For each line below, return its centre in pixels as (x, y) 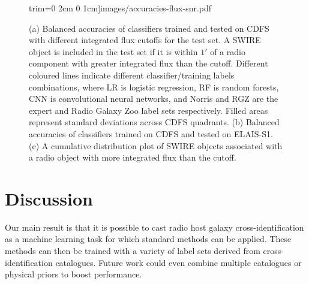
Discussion (49, 198)
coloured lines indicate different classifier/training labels (132, 75)
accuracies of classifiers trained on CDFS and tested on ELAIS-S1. (151, 133)
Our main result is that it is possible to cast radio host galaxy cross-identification (154, 227)
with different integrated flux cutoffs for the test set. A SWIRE (145, 40)
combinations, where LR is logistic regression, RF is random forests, (154, 87)
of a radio (228, 51)
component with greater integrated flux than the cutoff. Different (148, 63)
